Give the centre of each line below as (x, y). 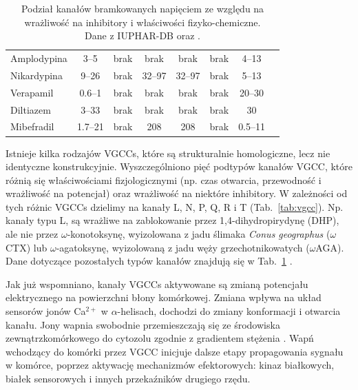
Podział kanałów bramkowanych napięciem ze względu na (143, 8)
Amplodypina (39, 58)
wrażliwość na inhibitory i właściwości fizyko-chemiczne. (143, 22)
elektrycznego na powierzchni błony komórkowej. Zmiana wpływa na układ (164, 297)
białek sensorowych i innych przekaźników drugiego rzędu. (128, 378)
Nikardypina (36, 75)
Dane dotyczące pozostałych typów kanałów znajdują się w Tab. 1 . (149, 261)
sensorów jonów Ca (46, 311)
